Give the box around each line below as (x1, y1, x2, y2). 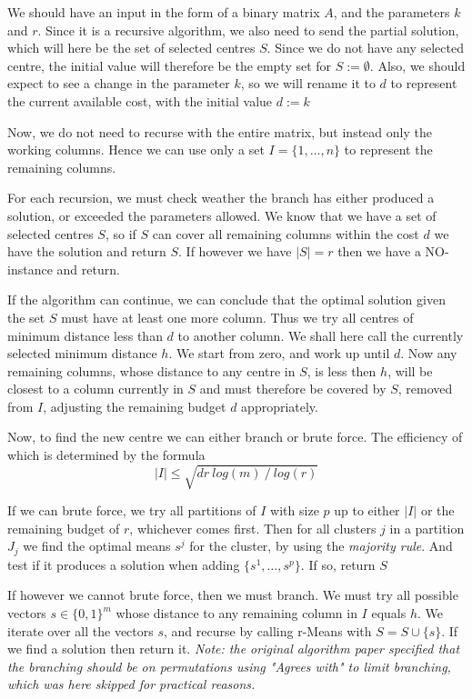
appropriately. (241, 396, 318, 415)
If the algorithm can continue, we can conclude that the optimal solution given (7, 290, 446, 309)
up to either (334, 501, 400, 520)
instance (7, 259, 53, 278)
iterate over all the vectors (7, 621, 154, 640)
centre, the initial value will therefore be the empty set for (7, 55, 332, 75)
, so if (105, 224, 136, 243)
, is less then (306, 361, 377, 380)
